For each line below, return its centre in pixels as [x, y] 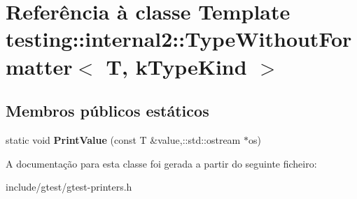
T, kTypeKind [176, 66]
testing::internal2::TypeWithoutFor [179, 39]
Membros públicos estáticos [107, 111]
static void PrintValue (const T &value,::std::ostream [123, 139]
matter [39, 66]
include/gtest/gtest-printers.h [69, 187]
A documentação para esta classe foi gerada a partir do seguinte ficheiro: [161, 163]
